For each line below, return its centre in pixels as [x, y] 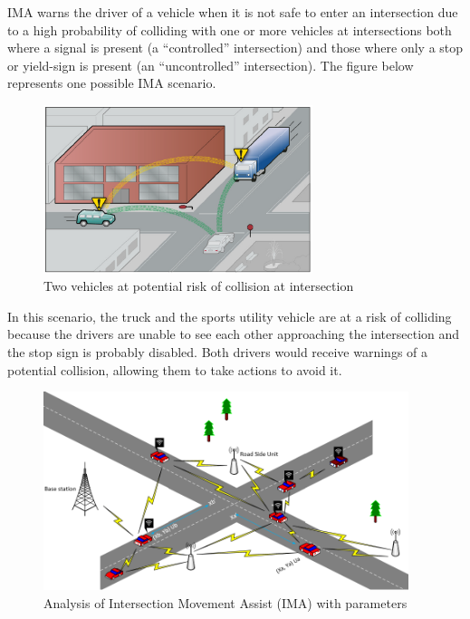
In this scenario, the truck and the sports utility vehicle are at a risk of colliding [230, 316]
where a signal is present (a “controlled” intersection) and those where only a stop [235, 48]
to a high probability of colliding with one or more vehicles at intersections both [230, 29]
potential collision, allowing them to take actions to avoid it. [175, 369]
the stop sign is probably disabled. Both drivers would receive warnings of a [218, 352]
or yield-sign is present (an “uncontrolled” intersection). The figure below [211, 65]
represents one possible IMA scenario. [112, 83]
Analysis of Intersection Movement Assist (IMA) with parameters [225, 602]
